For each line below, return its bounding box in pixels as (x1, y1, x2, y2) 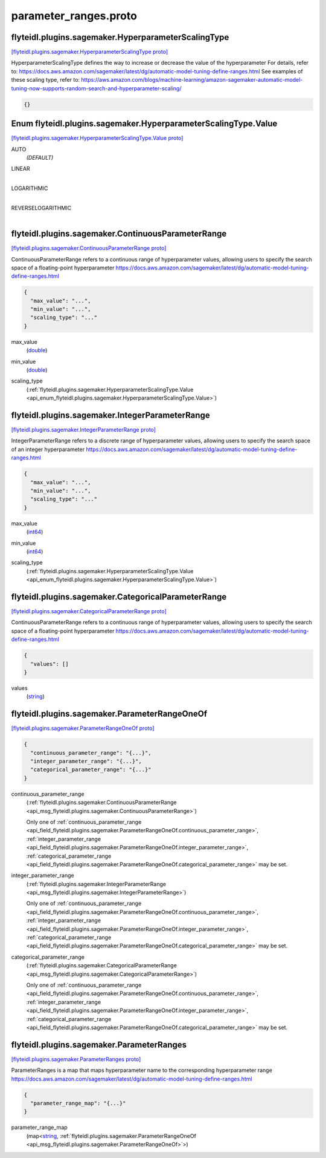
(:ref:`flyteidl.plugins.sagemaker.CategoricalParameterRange (26, 962, 177, 969)
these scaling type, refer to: (11, 76, 80, 84)
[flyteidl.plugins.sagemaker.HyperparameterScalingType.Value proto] (11, 134, 184, 142)
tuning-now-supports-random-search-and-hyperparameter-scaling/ (11, 85, 182, 92)
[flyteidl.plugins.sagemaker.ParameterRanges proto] (11, 1055, 141, 1062)
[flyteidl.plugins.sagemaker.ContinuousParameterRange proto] (11, 245, 167, 252)
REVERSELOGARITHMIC (11, 204, 72, 211)
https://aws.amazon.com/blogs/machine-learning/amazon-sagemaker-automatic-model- (81, 76, 303, 84)
